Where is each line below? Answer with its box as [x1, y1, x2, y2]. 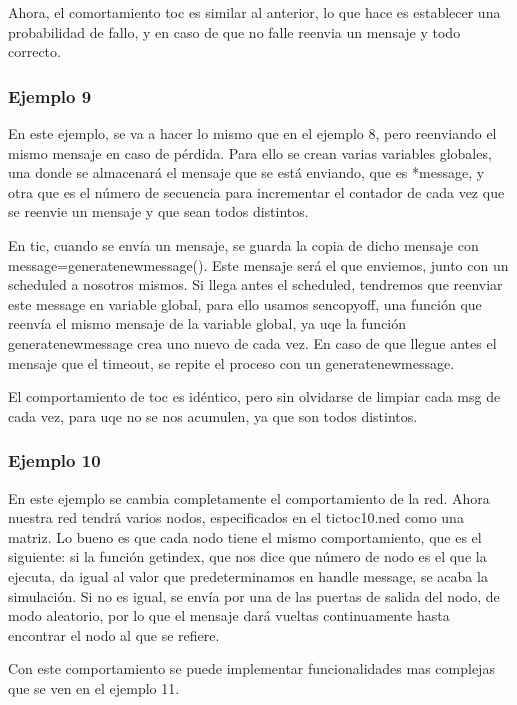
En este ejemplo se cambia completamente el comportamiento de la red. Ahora [8, 487, 490, 508]
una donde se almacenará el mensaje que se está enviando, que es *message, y [8, 162, 485, 183]
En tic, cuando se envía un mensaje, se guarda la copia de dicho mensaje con [8, 234, 479, 255]
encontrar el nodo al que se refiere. [8, 624, 220, 645]
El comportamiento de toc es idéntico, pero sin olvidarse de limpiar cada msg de [8, 386, 501, 407]
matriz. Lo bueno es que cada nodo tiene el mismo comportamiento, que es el [8, 526, 482, 547]
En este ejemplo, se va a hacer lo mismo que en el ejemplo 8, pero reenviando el [8, 123, 497, 143]
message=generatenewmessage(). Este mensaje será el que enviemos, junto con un [8, 254, 509, 275]
